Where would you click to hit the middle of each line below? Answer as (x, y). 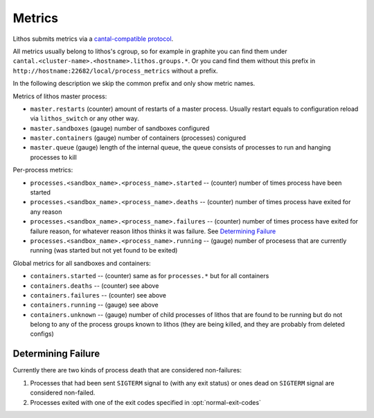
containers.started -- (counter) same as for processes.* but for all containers (150, 276)
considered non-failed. (63, 393)
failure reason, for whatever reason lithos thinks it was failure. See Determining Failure (153, 231)
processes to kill (54, 157)
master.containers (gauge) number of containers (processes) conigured (138, 138)
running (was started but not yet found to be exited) (104, 251)
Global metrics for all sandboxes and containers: (82, 263)
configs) (42, 334)
